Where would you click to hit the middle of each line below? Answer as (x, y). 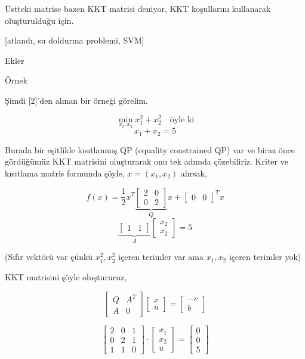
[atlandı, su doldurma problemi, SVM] (75, 40)
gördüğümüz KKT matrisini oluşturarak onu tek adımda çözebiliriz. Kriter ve (147, 161)
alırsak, (194, 173)
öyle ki (182, 120)
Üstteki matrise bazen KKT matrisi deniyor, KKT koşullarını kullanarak (138, 8)
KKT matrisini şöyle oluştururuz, (66, 276)
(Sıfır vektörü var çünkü (49, 257)
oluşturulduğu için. (39, 20)
